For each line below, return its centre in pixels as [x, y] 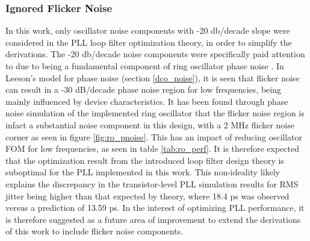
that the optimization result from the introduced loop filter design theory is [145, 160]
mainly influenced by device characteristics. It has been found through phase [147, 101]
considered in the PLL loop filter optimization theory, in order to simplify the [149, 42]
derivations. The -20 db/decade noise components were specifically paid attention [155, 54]
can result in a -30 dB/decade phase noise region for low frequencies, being [143, 89]
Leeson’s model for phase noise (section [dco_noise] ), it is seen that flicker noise [153, 77]
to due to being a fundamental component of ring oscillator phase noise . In [145, 66]
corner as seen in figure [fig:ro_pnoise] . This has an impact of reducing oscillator [154, 136]
